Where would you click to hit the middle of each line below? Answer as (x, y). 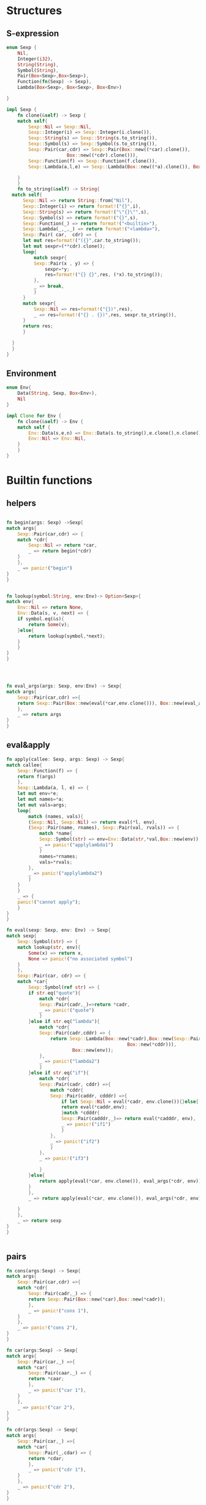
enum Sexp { (21, 47)
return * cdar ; (46, 1458)
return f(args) (37, 776)
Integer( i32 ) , (35, 59)
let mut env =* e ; (38, 794)
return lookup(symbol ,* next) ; (67, 636)
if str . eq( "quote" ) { (55, 993)
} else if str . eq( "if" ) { (59, 1073)
